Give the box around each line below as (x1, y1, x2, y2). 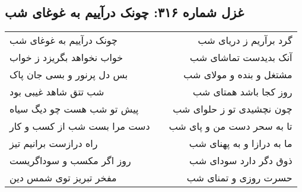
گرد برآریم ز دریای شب (198, 33, 293, 47)
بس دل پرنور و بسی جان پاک (9, 68, 128, 82)
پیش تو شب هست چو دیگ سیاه (9, 102, 139, 116)
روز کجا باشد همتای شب (193, 85, 293, 99)
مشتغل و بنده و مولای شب (183, 68, 293, 82)
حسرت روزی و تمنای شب (186, 171, 293, 185)
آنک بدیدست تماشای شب (190, 50, 293, 65)
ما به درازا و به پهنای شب (189, 136, 293, 151)
